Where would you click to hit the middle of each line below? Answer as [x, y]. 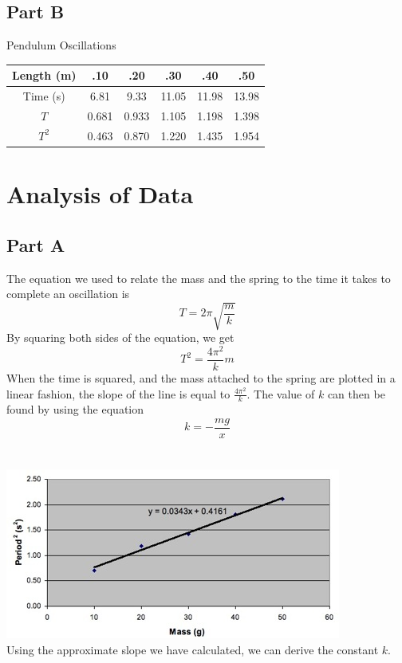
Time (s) [44, 96]
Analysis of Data [100, 194]
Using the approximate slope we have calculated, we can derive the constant [193, 649]
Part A [36, 244]
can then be [356, 393]
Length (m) [44, 75]
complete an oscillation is [68, 294]
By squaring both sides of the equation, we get [120, 337]
